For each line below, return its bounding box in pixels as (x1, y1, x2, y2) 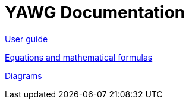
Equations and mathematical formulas (5, 52, 153, 62)
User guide (5, 33, 48, 44)
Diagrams (5, 70, 42, 81)
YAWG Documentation (5, 2, 185, 23)
